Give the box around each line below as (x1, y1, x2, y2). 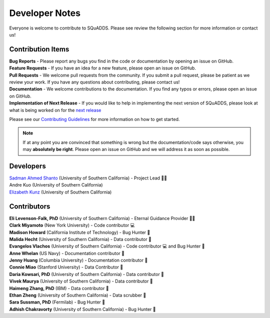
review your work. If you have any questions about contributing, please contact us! (9, 79, 180, 85)
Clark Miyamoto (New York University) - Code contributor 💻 (9, 222, 135, 228)
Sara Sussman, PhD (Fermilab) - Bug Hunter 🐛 (9, 299, 105, 305)
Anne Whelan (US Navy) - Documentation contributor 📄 (9, 250, 125, 256)
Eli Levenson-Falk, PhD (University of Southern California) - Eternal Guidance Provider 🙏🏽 (9, 215, 195, 221)
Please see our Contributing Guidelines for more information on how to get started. (9, 116, 180, 122)
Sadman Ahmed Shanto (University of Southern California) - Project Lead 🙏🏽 (9, 175, 167, 181)
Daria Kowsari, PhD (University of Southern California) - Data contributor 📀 (9, 271, 164, 277)
